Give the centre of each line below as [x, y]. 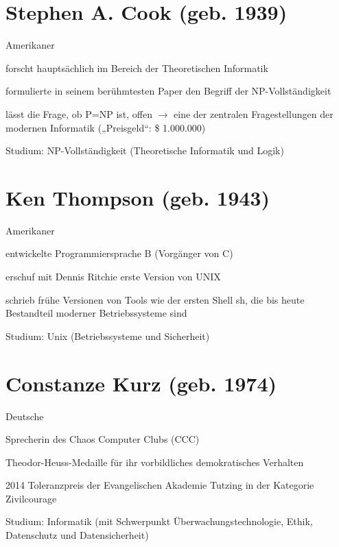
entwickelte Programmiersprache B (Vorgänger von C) [119, 253]
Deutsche [25, 416]
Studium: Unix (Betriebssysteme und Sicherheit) [108, 336]
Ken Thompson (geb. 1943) [138, 197]
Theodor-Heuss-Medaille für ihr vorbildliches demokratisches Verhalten [155, 462]
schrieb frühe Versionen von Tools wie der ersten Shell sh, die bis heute [155, 299]
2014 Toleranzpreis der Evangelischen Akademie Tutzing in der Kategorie [160, 485]
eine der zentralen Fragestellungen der [254, 113]
